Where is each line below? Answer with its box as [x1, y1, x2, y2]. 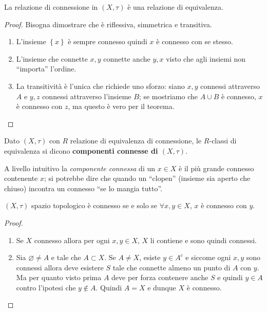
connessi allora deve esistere [16, 262, 104, 272]
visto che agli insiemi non [166, 53, 246, 64]
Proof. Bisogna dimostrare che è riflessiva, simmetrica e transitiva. [4, 19, 212, 29]
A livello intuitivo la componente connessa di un [4, 162, 156, 173]
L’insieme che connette [16, 53, 88, 64]
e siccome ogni [185, 252, 231, 263]
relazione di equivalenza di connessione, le [70, 135, 202, 146]
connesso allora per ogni [34, 234, 110, 245]
